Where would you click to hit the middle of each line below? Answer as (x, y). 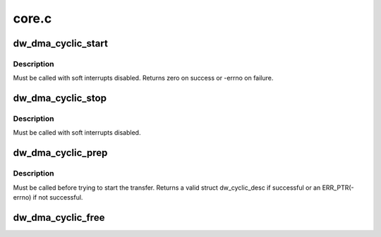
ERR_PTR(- (338, 188)
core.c (32, 18)
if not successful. (58, 197)
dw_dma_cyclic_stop (60, 98)
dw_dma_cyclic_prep (60, 153)
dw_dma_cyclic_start (61, 43)
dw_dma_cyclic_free (59, 218)
